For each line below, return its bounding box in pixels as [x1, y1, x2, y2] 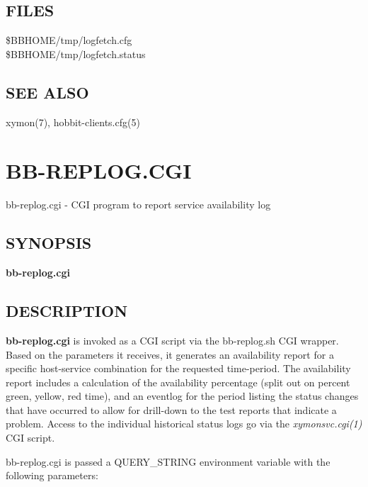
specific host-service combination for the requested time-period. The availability [6, 361, 351, 376]
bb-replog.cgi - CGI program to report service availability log [6, 197, 271, 212]
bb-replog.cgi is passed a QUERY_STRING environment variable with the [6, 454, 330, 469]
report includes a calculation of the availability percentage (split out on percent [6, 374, 350, 389]
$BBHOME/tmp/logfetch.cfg [6, 33, 132, 47]
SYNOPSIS [6, 232, 92, 254]
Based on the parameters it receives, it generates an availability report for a [6, 347, 334, 362]
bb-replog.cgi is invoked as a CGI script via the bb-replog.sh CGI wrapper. [6, 332, 339, 347]
